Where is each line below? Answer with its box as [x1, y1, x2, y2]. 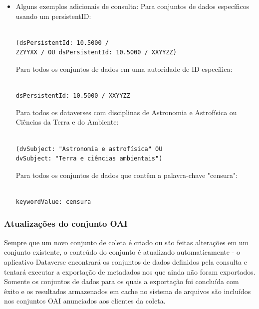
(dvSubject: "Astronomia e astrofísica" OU [15, 145, 163, 153]
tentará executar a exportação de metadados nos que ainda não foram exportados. [4, 266, 256, 277]
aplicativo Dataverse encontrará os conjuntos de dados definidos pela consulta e [4, 256, 247, 267]
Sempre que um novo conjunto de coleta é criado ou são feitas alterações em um [4, 237, 249, 247]
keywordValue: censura [15, 198, 91, 205]
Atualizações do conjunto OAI [4, 217, 128, 230]
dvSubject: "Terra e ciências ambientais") [15, 155, 163, 162]
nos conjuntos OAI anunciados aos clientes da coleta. [4, 296, 166, 306]
